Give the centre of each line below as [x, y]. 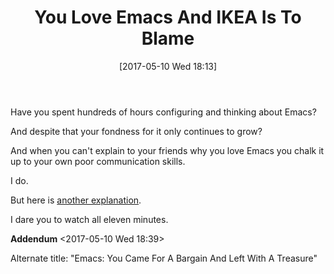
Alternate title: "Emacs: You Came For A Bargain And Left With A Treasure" [164, 258]
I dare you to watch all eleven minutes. [89, 219]
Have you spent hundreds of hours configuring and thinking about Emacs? [163, 112]
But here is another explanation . [76, 200]
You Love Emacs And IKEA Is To [168, 17]
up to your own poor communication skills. [98, 161]
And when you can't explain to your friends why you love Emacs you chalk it [167, 150]
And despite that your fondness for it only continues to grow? [136, 131]
